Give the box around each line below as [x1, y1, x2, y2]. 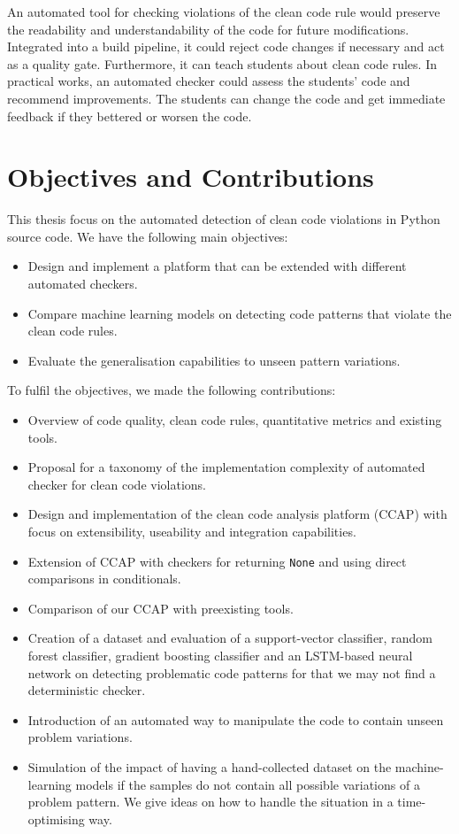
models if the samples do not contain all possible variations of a [75, 775, 420, 793]
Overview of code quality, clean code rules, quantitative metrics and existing [27, 411, 442, 429]
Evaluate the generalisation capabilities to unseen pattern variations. [27, 351, 401, 369]
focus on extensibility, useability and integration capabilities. [27, 522, 356, 540]
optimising [27, 809, 85, 828]
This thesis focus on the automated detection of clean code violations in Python [7, 210, 440, 228]
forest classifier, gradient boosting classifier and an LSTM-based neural [27, 646, 413, 665]
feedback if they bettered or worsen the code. [7, 106, 252, 125]
